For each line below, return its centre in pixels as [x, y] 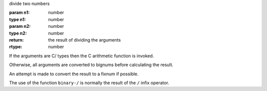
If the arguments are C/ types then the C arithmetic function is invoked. [82, 56]
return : [17, 40]
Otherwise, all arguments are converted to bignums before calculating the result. [91, 65]
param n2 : [20, 26]
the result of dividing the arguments [85, 40]
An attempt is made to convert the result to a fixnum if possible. [74, 74]
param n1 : [19, 13]
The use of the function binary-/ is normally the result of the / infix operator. [89, 83]
